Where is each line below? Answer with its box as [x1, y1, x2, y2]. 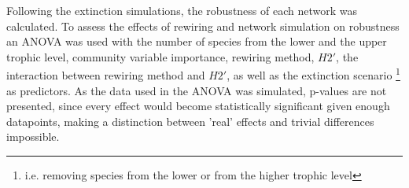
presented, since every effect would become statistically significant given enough [6, 98, 390, 114]
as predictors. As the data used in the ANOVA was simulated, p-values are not [6, 82, 387, 98]
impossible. [6, 128, 60, 145]
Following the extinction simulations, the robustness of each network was [6, 2, 357, 18]
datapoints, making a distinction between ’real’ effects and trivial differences [6, 112, 374, 129]
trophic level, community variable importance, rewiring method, [6, 48, 315, 65]
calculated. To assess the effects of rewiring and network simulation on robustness [6, 17, 400, 34]
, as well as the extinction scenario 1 [227, 65, 400, 83]
